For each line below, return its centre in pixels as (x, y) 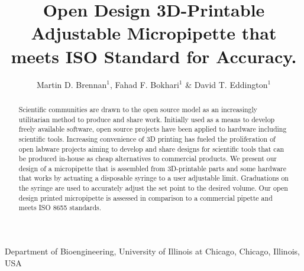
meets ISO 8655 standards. (60, 208)
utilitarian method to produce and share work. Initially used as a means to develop (147, 119)
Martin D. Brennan (72, 84)
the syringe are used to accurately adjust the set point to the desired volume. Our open (153, 188)
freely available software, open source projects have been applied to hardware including (153, 129)
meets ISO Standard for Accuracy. (154, 56)
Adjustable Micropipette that (154, 33)
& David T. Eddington (227, 84)
